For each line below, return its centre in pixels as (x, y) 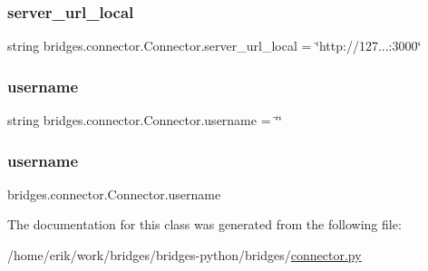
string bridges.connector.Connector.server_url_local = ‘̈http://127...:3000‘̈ (214, 46)
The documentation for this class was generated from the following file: (204, 224)
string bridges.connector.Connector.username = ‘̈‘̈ (145, 120)
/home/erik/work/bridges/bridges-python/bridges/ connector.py (185, 255)
